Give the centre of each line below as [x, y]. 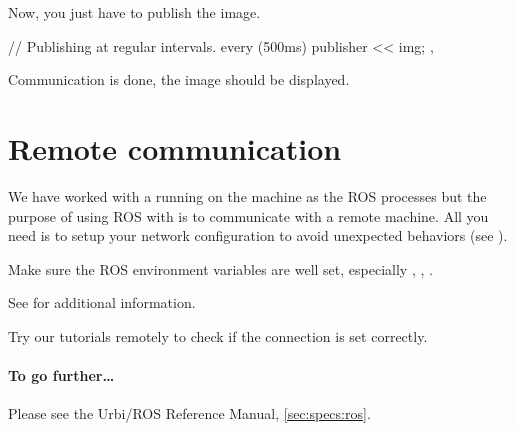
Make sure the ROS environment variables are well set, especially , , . [220, 268]
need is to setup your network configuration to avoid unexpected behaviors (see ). [258, 235]
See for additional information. [102, 302]
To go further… [61, 375]
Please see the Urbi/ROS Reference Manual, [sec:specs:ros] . [189, 413]
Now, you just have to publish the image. [134, 12]
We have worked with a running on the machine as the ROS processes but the [247, 195]
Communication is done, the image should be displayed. [179, 79]
